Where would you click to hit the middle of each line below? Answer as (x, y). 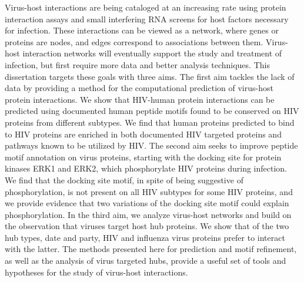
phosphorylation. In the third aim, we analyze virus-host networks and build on (148, 214)
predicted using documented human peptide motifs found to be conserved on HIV (152, 111)
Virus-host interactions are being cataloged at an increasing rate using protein (146, 7)
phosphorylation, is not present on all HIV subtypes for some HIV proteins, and (149, 191)
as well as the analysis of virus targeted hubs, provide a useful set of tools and (146, 261)
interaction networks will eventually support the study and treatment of (152, 53)
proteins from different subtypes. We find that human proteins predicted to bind (150, 122)
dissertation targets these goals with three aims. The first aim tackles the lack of (150, 76)
